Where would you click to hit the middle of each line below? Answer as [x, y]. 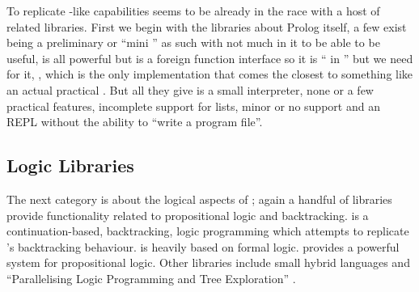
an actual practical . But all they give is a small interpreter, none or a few [190, 89]
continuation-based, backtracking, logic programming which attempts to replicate [208, 231]
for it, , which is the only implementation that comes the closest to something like [210, 74]
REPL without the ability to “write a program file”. [135, 122]
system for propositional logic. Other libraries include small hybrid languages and [208, 262]
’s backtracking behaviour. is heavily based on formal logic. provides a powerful [203, 246]
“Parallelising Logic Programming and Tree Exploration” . [151, 278]
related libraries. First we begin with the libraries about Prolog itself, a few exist [207, 26]
